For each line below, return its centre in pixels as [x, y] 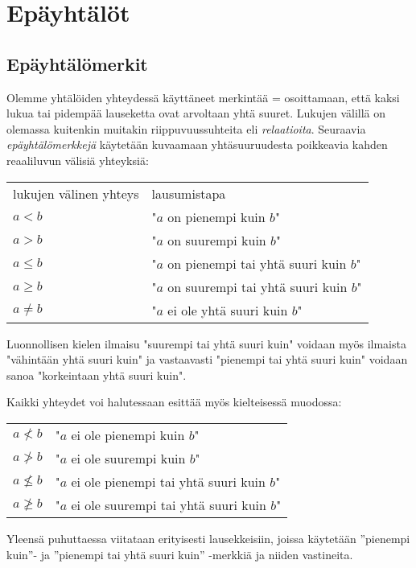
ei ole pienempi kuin [128, 434]
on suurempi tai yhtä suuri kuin [257, 286]
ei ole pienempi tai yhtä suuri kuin [168, 481]
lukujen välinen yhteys [76, 193]
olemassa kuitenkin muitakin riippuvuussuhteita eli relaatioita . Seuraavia [186, 128]
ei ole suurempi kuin [128, 458]
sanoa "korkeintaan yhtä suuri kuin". [97, 375]
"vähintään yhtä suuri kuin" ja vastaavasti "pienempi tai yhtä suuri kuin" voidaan [207, 359]
